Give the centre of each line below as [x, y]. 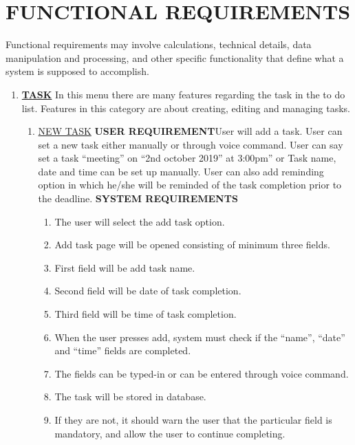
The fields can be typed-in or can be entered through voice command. [202, 373]
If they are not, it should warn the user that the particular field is [193, 420]
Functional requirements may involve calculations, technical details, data [159, 44]
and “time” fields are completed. [123, 350]
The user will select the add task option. [140, 221]
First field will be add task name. [125, 267]
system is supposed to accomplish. [77, 71]
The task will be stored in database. [130, 397]
